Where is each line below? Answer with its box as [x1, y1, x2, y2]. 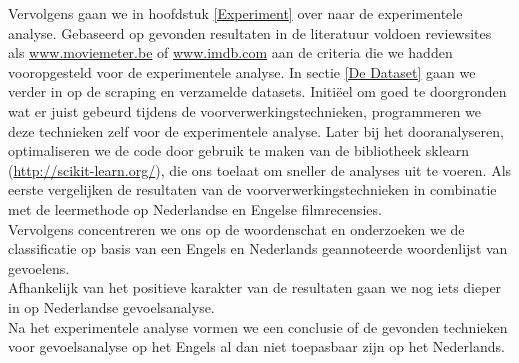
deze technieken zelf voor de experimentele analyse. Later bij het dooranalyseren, [8, 120, 504, 141]
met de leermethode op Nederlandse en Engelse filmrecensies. [8, 198, 382, 219]
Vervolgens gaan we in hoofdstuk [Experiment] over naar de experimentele [8, 3, 463, 23]
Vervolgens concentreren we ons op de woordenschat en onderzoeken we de [8, 218, 465, 239]
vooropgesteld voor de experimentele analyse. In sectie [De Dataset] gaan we [8, 61, 476, 82]
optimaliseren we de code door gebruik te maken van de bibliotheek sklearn [8, 140, 470, 161]
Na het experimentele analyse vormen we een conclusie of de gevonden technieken [8, 316, 508, 337]
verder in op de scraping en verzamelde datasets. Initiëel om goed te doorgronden [8, 81, 507, 102]
